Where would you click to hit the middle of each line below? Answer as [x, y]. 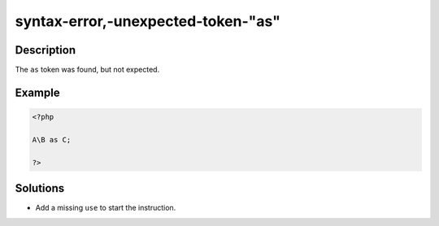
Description [46, 50]
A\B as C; [52, 139]
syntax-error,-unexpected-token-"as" [148, 21]
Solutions [40, 188]
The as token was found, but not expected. [87, 70]
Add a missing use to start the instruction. [106, 208]
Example [37, 92]
